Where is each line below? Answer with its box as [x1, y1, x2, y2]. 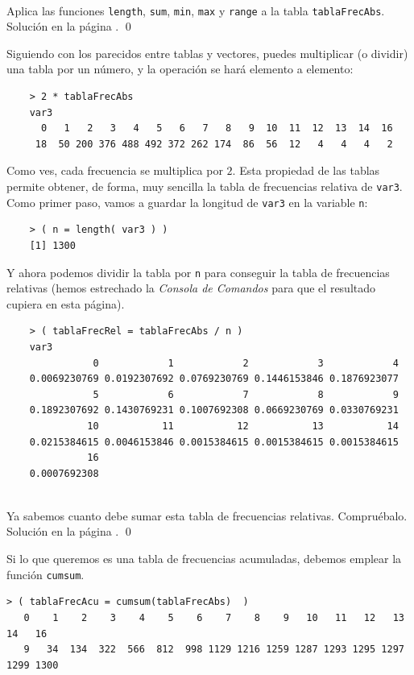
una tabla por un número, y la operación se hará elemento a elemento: [6, 60, 354, 77]
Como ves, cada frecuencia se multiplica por [6, 162, 223, 179]
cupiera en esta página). [6, 295, 125, 312]
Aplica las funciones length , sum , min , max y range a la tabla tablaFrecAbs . [6, 2, 385, 19]
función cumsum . [6, 565, 85, 582]
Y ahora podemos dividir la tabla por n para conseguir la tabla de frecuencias [6, 263, 390, 280]
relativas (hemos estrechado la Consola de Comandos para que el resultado [6, 280, 376, 296]
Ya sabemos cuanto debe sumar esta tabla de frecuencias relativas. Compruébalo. [6, 507, 408, 524]
